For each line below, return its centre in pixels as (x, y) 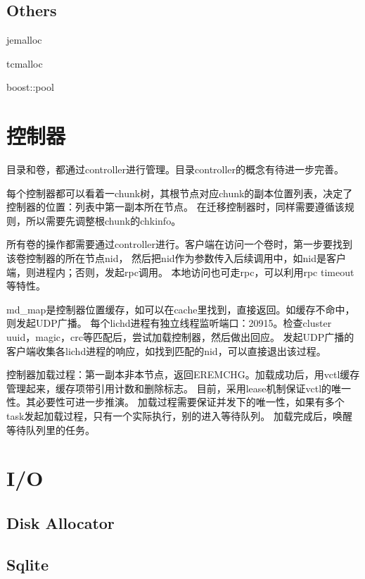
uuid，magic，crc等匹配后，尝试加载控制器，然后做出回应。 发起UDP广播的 (180, 337)
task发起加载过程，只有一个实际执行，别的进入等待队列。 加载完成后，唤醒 (180, 416)
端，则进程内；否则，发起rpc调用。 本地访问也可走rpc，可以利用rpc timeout (180, 272)
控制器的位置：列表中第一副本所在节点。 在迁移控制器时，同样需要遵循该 (175, 207)
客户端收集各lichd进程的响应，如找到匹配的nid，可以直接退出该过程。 (166, 350)
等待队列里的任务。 (51, 429)
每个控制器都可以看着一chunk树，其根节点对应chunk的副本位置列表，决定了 (180, 193)
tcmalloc (25, 63)
